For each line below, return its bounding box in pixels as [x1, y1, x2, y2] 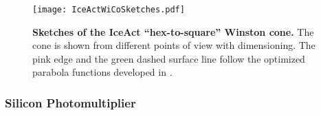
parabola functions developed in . [32, 65, 173, 79]
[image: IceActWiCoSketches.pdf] [32, 5, 185, 14]
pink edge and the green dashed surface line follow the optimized [32, 51, 305, 65]
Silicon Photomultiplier [5, 94, 136, 111]
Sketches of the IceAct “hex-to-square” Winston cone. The [32, 24, 314, 39]
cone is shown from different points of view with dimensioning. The [32, 38, 316, 52]
